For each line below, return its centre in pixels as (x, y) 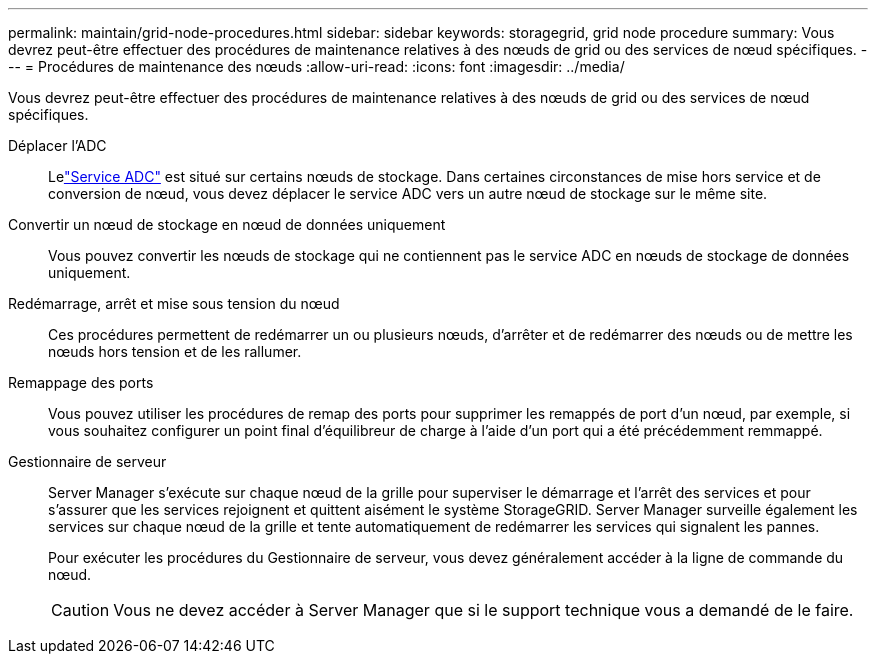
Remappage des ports (81, 382)
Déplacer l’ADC (57, 145)
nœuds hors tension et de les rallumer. (175, 351)
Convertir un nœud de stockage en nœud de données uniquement (227, 224)
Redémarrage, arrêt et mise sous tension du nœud (174, 303)
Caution (80, 610)
